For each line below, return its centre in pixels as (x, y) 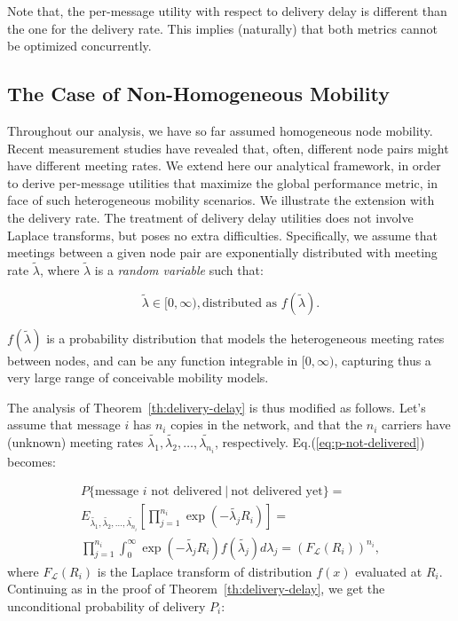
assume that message (64, 424)
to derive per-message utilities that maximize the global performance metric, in (222, 182)
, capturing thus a (383, 360)
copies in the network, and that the (267, 424)
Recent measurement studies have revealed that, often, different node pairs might (228, 148)
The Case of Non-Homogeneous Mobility (198, 94)
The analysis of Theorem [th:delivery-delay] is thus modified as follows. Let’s (217, 407)
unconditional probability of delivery (107, 605)
